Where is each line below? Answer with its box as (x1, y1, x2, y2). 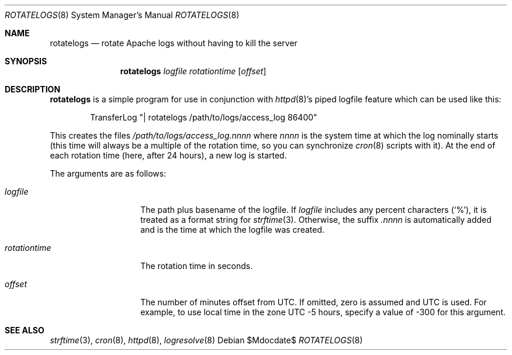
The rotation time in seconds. (140, 261, 253, 271)
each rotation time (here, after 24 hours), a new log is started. (50, 150, 287, 160)
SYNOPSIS (5, 56, 47, 66)
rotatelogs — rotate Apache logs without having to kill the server (50, 38, 297, 48)
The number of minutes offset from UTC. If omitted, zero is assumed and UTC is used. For (140, 297, 487, 307)
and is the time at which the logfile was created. (140, 225, 325, 235)
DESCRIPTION (5, 84, 61, 94)
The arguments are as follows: (50, 168, 167, 178)
